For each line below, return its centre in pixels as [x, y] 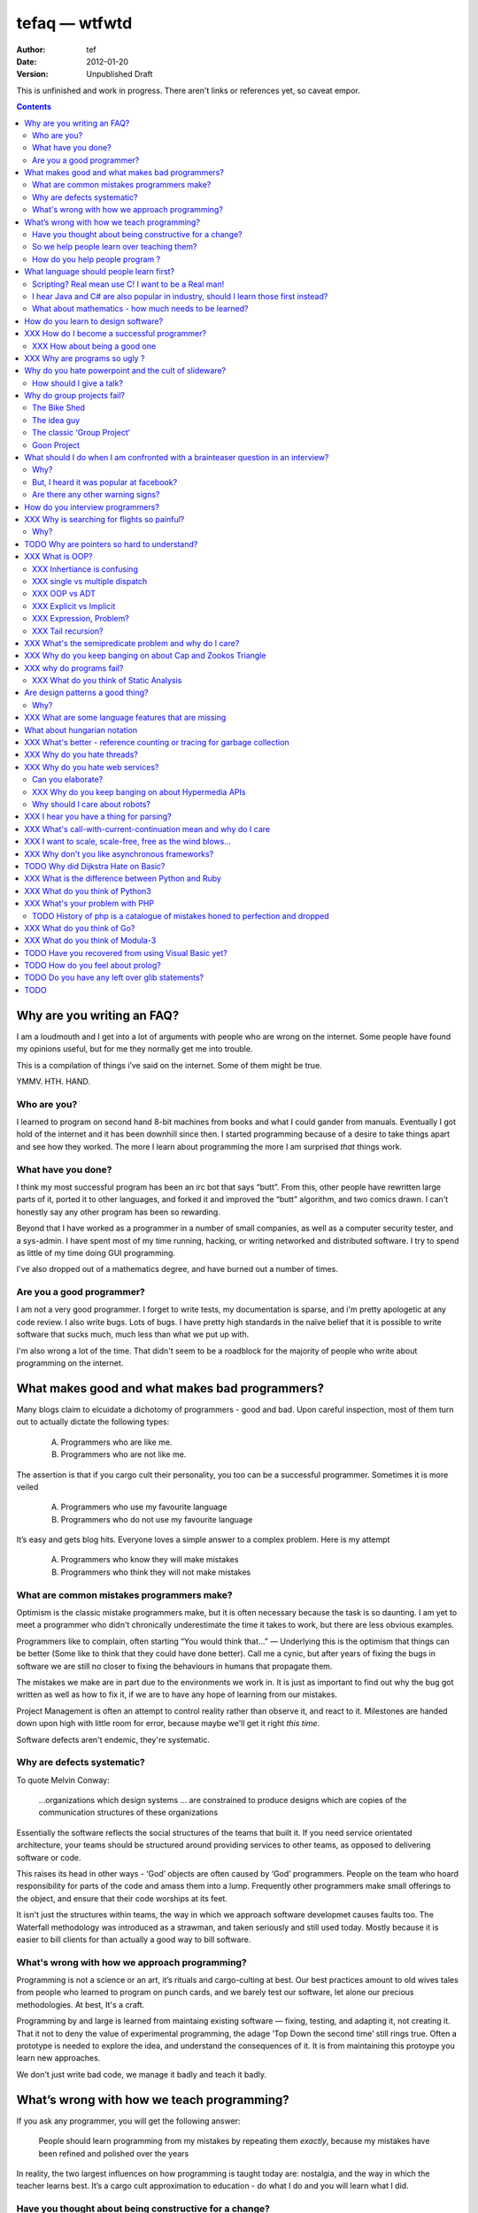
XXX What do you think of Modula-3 [90, 941]
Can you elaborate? [68, 780]
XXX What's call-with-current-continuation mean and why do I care [147, 829]
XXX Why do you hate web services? [92, 767]
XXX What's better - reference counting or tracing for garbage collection [157, 743]
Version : [32, 74]
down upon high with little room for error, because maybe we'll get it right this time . [168, 1723]
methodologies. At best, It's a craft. [81, 2004]
